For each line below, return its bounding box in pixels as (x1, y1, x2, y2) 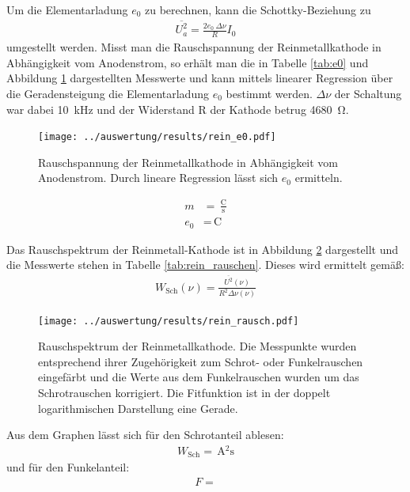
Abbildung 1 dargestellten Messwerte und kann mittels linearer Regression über (6, 70, 393, 86)
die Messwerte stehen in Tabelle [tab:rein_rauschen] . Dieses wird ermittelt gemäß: (6, 256, 404, 273)
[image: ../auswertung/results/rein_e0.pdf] (38, 131, 276, 143)
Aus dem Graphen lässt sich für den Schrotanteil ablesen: (6, 426, 284, 443)
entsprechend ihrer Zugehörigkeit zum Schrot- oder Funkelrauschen (38, 353, 363, 369)
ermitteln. (294, 169, 343, 186)
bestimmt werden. (226, 85, 313, 101)
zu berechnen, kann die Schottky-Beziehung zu (145, 2, 371, 17)
